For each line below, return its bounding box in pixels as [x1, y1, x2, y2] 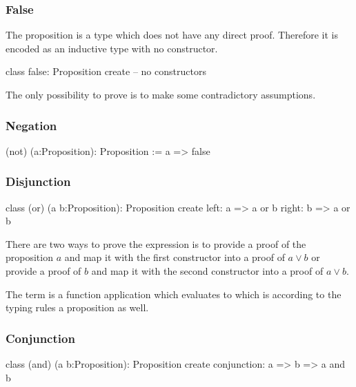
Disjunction [6, 173, 71, 190]
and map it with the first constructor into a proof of [64, 250, 285, 264]
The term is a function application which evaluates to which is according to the [6, 286, 342, 301]
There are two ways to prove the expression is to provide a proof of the [6, 236, 306, 251]
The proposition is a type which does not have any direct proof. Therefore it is [6, 28, 338, 42]
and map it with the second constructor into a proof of [91, 264, 324, 278]
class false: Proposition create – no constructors [6, 64, 206, 79]
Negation [6, 116, 57, 134]
